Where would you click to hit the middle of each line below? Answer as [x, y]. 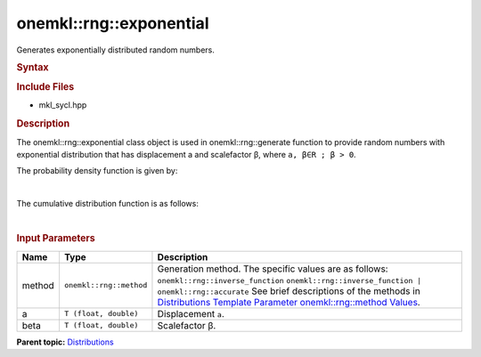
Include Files [45, 87]
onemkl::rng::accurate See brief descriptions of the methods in [289, 291]
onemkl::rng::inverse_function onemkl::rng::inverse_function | [289, 280]
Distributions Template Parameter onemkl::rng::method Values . [289, 302]
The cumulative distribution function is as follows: [108, 204]
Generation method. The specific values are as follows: [273, 269]
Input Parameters [56, 239]
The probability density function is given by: [97, 171]
